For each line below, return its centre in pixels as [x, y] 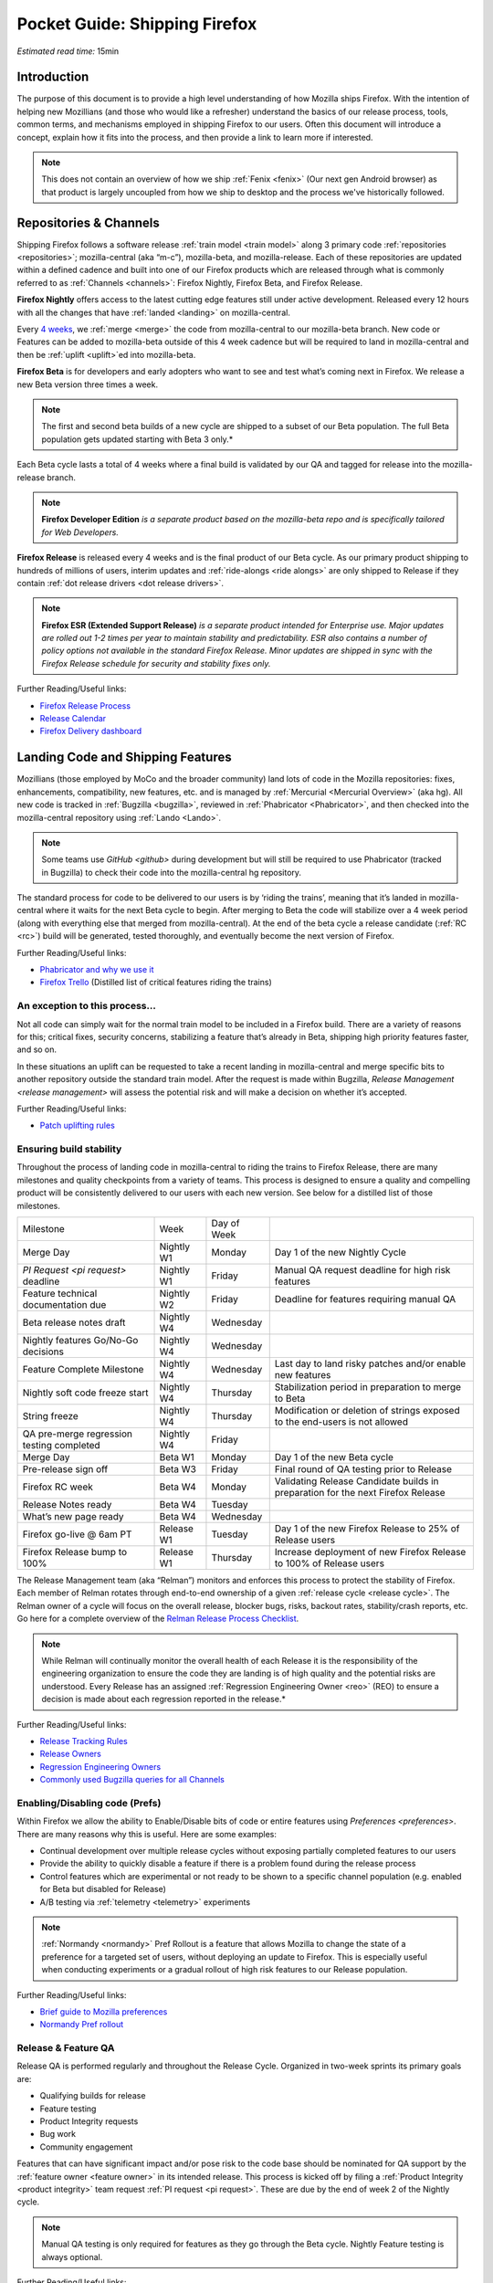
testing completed [61, 1445]
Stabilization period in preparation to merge [367, 1386]
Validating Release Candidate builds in [357, 1481]
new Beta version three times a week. [88, 384]
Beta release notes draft [74, 1322]
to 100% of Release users [330, 1563]
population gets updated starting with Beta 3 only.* [137, 439]
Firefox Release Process [85, 705]
